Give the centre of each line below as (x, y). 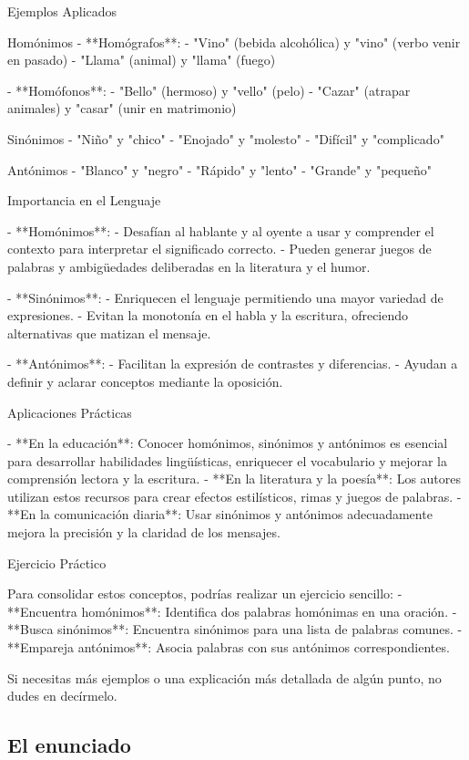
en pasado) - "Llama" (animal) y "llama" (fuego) (142, 60)
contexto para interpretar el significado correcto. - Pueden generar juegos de (219, 249)
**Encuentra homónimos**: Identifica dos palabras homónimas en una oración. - (232, 611)
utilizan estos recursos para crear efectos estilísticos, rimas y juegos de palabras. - (234, 496)
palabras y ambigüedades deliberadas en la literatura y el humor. (189, 266)
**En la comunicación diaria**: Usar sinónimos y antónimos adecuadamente (220, 514)
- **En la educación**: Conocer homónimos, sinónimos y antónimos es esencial (228, 443)
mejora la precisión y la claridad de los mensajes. (144, 532)
